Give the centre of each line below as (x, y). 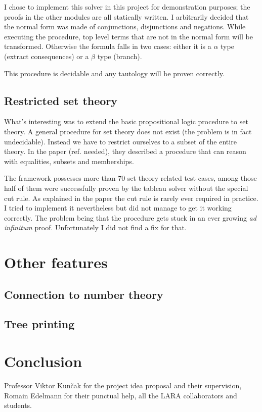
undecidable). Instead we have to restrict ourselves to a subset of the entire (120, 141)
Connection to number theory (84, 294)
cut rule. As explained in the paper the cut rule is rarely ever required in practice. (131, 198)
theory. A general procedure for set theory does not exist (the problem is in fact (128, 131)
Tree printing (39, 324)
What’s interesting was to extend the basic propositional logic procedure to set (126, 121)
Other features (56, 262)
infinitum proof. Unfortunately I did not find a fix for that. (95, 227)
